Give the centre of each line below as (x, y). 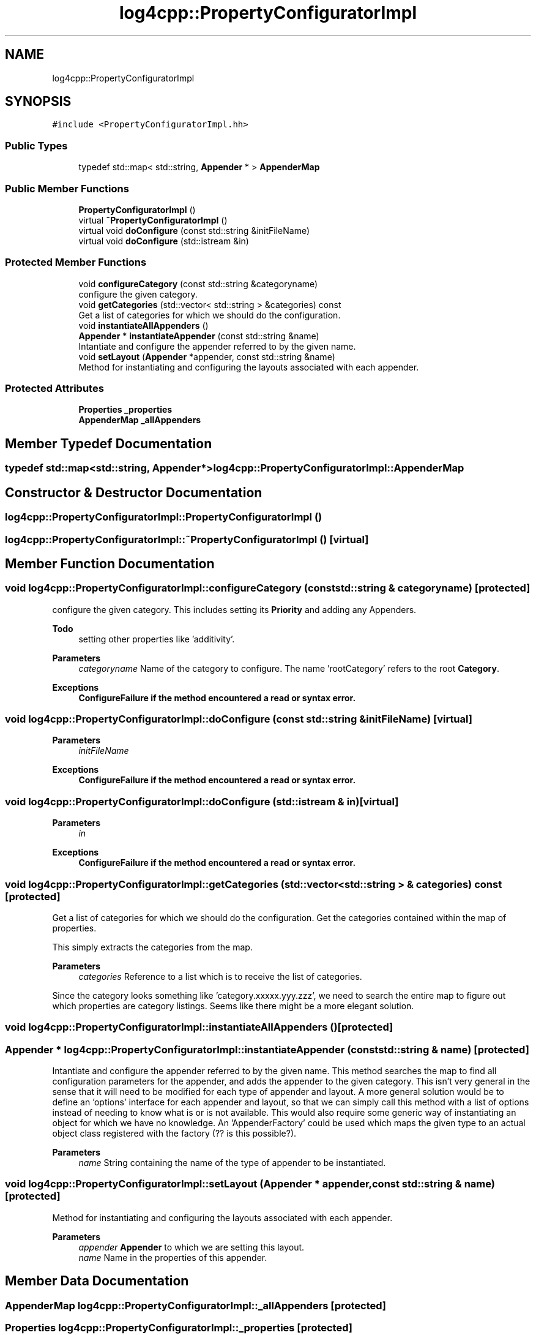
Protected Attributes (54, 389)
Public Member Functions (67, 188)
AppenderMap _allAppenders (140, 420)
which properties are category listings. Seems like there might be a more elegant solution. (233, 1006)
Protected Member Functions (76, 262)
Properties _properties (125, 410)
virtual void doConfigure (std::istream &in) (164, 241)
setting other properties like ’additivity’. (157, 639)
